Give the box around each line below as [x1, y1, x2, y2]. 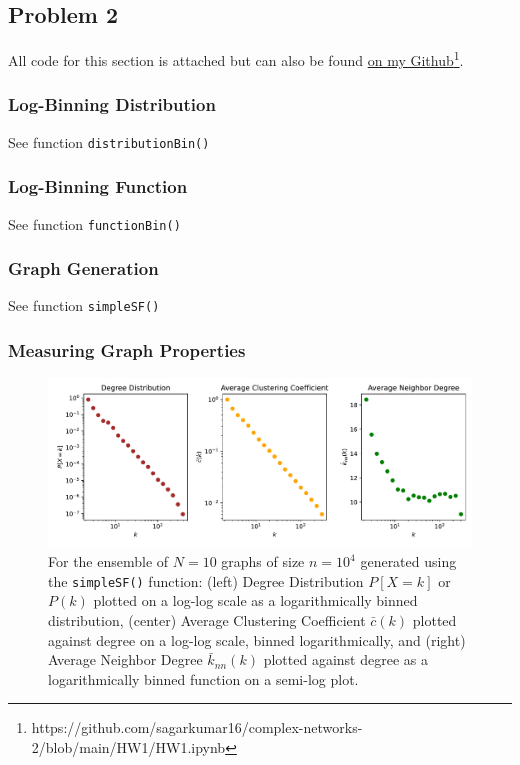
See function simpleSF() [8, 295, 160, 316]
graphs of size [221, 551, 305, 572]
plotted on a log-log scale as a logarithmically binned [93, 590, 418, 611]
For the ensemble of [48, 551, 169, 572]
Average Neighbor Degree [48, 649, 203, 670]
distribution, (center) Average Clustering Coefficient [48, 610, 366, 631]
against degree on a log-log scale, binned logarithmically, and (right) [48, 629, 466, 650]
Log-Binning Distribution [8, 92, 216, 117]
